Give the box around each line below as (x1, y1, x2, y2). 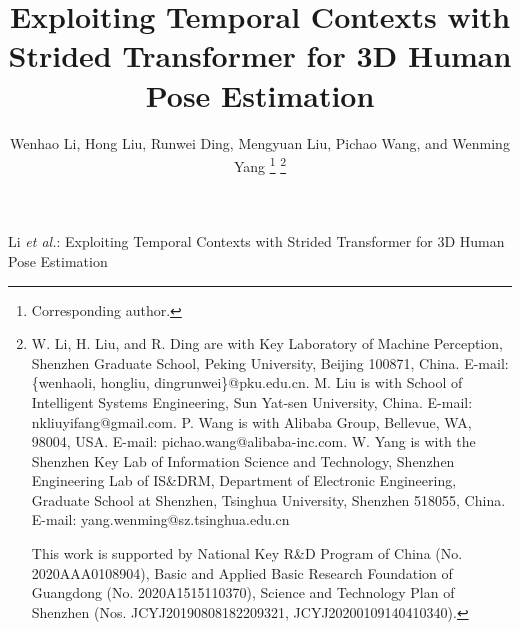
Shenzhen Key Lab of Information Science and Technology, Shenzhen (31, 450, 455, 471)
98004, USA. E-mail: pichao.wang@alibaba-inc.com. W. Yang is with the (31, 431, 476, 452)
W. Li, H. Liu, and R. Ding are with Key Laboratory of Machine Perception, (31, 333, 503, 354)
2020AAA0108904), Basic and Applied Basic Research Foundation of (31, 562, 453, 583)
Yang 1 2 (233, 153, 287, 176)
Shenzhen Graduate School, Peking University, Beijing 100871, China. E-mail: (31, 352, 509, 373)
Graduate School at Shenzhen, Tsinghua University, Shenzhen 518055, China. (31, 489, 506, 510)
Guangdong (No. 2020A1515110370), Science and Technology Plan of (31, 582, 455, 603)
